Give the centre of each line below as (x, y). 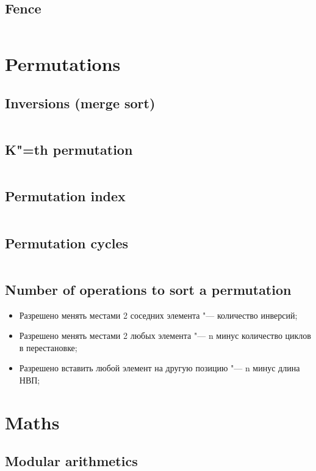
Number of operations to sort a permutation (148, 289)
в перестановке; (48, 347)
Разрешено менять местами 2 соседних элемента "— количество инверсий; (158, 315)
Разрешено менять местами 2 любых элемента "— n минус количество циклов (165, 336)
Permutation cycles (66, 243)
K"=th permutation (69, 150)
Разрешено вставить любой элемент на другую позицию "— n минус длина (160, 368)
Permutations (63, 64)
